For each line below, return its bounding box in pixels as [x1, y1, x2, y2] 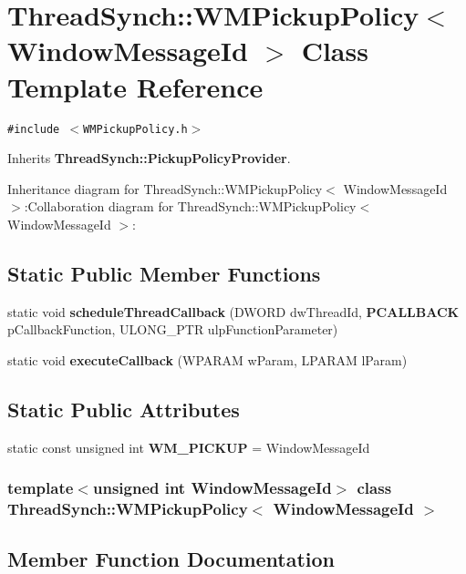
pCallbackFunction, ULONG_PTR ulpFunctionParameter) [7, 320, 338, 339]
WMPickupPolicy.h [83, 122, 188, 136]
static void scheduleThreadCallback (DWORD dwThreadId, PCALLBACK [7, 302, 460, 321]
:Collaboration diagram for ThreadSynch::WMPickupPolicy [24, 197, 357, 216]
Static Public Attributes [7, 395, 240, 423]
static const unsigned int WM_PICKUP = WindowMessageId [7, 437, 370, 456]
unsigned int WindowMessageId [92, 477, 332, 499]
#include [7, 122, 60, 136]
